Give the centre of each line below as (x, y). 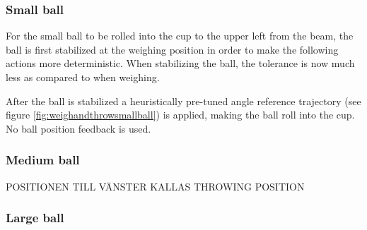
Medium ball (43, 160)
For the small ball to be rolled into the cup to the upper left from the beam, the (180, 36)
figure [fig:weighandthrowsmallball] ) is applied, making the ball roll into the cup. (180, 115)
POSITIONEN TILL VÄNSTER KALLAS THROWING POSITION (155, 186)
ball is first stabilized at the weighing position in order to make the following (172, 49)
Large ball (35, 218)
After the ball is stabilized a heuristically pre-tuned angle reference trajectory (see (183, 101)
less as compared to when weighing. (83, 77)
